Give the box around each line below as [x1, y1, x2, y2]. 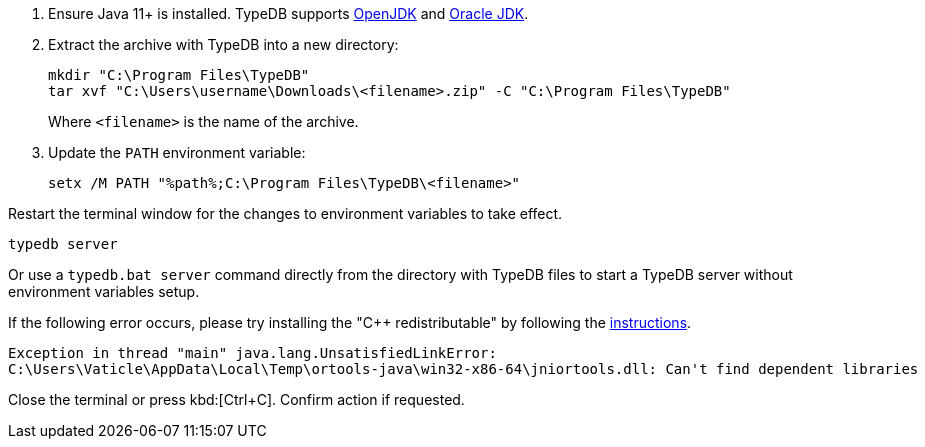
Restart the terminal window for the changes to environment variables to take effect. [8, 205, 563, 222]
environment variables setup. [8, 283, 200, 300]
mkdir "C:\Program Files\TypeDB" [48, 67, 310, 83]
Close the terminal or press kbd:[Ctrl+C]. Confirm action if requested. [8, 391, 465, 408]
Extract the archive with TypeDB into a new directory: [48, 36, 399, 53]
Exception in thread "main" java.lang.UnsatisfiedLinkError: [8, 345, 497, 361]
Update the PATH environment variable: [48, 144, 306, 161]
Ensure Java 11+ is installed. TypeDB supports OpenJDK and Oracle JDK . [48, 5, 529, 22]
